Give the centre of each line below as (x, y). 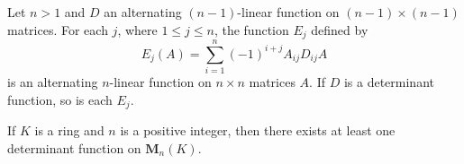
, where (137, 29)
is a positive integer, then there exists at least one (258, 130)
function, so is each (60, 99)
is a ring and (69, 130)
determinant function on (74, 147)
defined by (340, 29)
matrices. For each (58, 29)
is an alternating (53, 82)
